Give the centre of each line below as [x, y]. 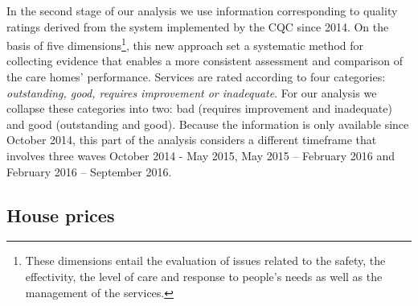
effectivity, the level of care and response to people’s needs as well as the [204, 276]
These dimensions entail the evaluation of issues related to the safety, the [205, 261]
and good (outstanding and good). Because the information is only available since [208, 124]
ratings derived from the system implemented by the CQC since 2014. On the [198, 26]
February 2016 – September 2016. [89, 171]
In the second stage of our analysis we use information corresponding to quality [202, 10]
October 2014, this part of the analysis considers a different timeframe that [192, 140]
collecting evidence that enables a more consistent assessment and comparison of [205, 61]
